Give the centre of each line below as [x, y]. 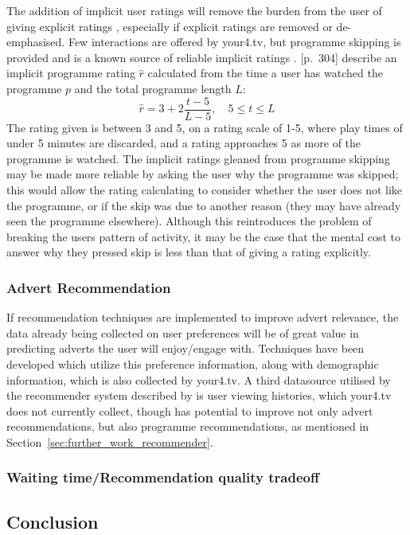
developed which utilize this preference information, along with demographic [193, 363]
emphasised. [36, 42]
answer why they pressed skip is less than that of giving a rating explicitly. [189, 252]
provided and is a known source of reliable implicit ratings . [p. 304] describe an [202, 57]
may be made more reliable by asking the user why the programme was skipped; [203, 174]
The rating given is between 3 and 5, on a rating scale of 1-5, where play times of [205, 127]
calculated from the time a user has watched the [265, 73]
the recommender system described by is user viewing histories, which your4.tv [199, 395]
